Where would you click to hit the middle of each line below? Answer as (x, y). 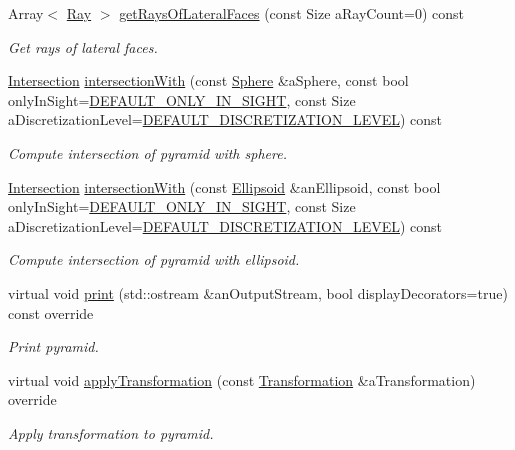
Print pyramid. (53, 346)
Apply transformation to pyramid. (111, 432)
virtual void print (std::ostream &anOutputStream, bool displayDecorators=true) (258, 292)
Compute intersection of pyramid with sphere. (147, 152)
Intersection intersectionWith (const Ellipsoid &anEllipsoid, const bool (224, 186)
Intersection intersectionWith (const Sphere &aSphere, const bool (208, 80)
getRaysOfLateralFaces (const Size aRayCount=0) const (292, 13)
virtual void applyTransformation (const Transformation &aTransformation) (242, 379)
